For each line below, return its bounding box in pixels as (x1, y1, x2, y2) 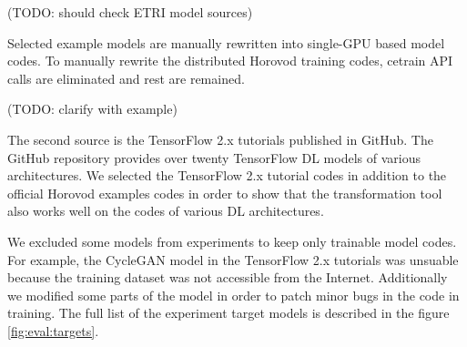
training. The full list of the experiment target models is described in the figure (7, 303, 450, 322)
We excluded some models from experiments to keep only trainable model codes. (7, 231, 457, 250)
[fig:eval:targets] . (7, 321, 99, 340)
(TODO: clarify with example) (7, 99, 178, 118)
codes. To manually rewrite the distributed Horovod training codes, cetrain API (7, 51, 453, 70)
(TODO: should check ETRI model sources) (7, 3, 253, 21)
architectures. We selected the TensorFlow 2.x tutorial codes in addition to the (7, 166, 447, 185)
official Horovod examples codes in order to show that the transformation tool (7, 183, 442, 202)
